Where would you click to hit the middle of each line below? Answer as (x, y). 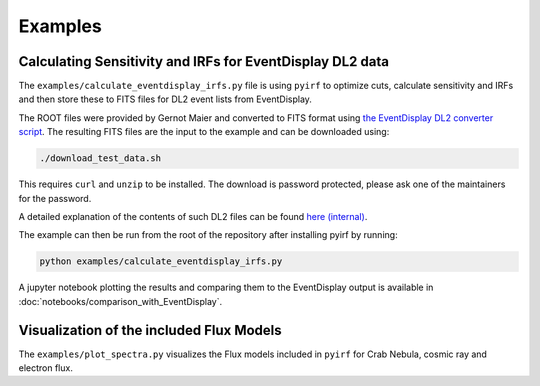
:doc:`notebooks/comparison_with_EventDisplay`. (120, 301)
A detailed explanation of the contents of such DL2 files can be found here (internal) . (193, 216)
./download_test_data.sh (100, 158)
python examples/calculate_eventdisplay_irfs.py (161, 261)
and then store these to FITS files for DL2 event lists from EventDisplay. (165, 99)
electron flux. (46, 368)
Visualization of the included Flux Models (150, 330)
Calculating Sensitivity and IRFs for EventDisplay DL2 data (204, 61)
